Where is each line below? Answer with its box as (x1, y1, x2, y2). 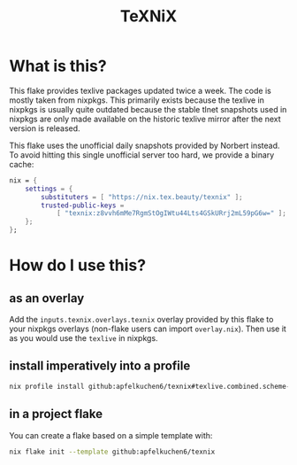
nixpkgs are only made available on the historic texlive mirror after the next (9, 113, 281, 124)
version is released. (9, 122, 81, 134)
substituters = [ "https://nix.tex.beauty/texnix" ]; (41, 192, 243, 201)
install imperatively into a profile (9, 359, 191, 374)
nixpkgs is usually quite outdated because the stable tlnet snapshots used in (9, 104, 287, 114)
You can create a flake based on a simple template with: (9, 430, 213, 440)
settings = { (25, 184, 73, 193)
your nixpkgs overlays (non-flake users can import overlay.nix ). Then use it (9, 323, 287, 334)
